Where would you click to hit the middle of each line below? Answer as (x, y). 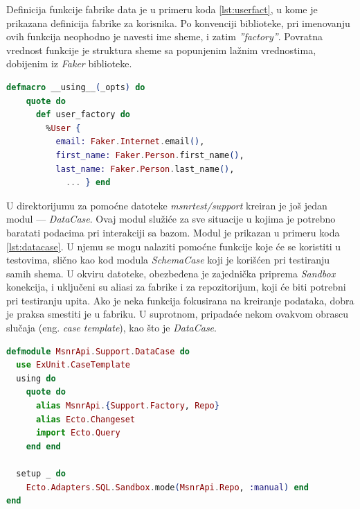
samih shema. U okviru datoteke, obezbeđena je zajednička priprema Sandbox (171, 273)
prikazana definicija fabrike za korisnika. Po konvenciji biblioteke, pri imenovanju (178, 23)
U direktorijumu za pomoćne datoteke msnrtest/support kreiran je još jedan (167, 205)
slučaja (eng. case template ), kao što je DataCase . (111, 328)
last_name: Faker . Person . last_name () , (145, 169)
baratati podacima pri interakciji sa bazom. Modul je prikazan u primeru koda (173, 232)
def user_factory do (83, 115)
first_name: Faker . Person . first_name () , (150, 155)
